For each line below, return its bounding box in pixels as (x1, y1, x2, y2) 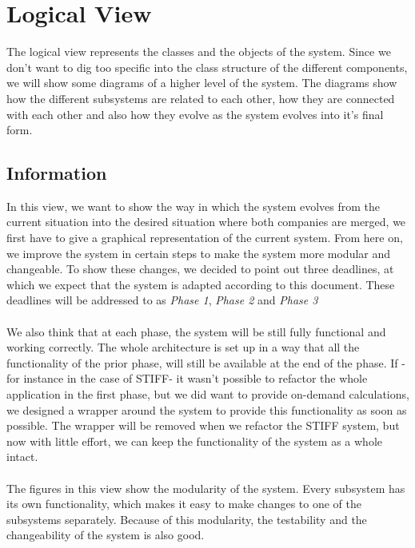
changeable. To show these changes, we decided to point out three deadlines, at (6, 260, 394, 277)
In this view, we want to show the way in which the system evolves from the (6, 197, 380, 214)
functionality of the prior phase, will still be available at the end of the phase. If (6, 354, 398, 371)
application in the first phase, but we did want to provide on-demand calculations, (6, 386, 409, 403)
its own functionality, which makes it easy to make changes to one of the (6, 495, 361, 512)
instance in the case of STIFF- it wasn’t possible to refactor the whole (23, 370, 368, 387)
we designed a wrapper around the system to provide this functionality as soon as (6, 401, 407, 418)
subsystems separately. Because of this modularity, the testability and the (6, 510, 367, 527)
